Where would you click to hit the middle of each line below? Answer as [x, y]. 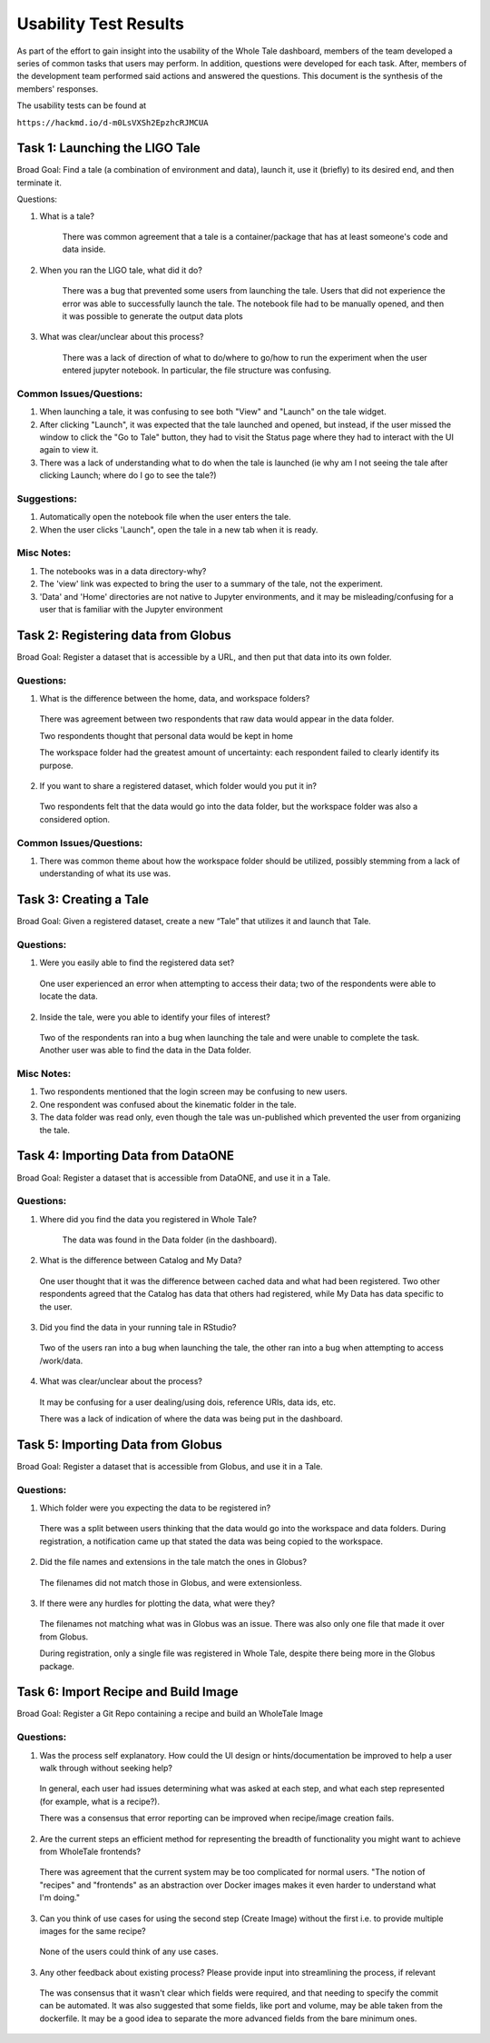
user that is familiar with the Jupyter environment [131, 610]
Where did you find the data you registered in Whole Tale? [148, 1219]
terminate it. [39, 183]
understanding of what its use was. [105, 873]
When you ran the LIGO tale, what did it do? [121, 270]
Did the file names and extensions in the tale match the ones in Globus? [173, 1562]
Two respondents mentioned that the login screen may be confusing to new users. [194, 1091]
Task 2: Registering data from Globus [124, 635]
